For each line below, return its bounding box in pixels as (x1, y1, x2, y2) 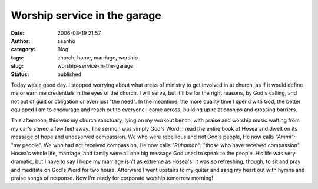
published (57, 71, 82, 78)
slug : (11, 62, 24, 69)
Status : (11, 71, 29, 78)
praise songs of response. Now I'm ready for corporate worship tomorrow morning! (11, 174, 213, 182)
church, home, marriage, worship (57, 54, 138, 61)
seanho (57, 37, 76, 44)
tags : (11, 54, 24, 61)
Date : (11, 29, 25, 37)
